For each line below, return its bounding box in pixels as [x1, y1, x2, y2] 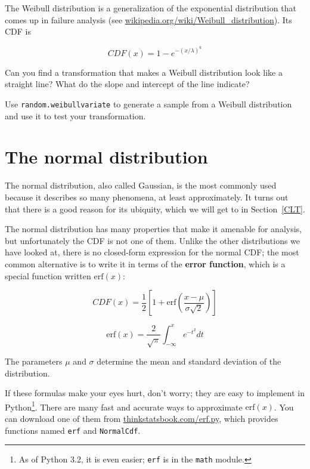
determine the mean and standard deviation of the [97, 355, 281, 368]
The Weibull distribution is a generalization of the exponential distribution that [5, 2, 296, 14]
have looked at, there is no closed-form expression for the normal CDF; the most [5, 246, 299, 258]
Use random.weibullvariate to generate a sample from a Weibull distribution [5, 98, 292, 110]
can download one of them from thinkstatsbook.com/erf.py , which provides [5, 412, 278, 425]
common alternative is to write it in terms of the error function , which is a [5, 257, 286, 270]
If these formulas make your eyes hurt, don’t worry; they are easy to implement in [5, 387, 305, 399]
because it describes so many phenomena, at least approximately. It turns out [5, 191, 289, 203]
